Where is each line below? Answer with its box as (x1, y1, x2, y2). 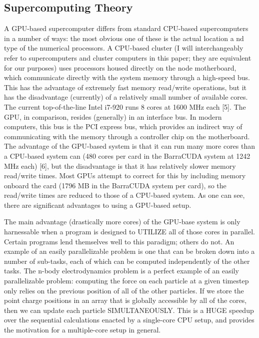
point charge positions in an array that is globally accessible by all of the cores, (4, 295, 247, 305)
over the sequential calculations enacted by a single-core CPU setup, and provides (4, 314, 254, 325)
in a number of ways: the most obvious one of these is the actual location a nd (4, 33, 244, 43)
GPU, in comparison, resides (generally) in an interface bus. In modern (4, 111, 222, 122)
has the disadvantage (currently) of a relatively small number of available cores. (4, 92, 248, 102)
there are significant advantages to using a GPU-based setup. (4, 199, 191, 210)
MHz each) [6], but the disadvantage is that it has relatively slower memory (4, 160, 236, 171)
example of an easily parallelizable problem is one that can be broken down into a (4, 246, 255, 256)
